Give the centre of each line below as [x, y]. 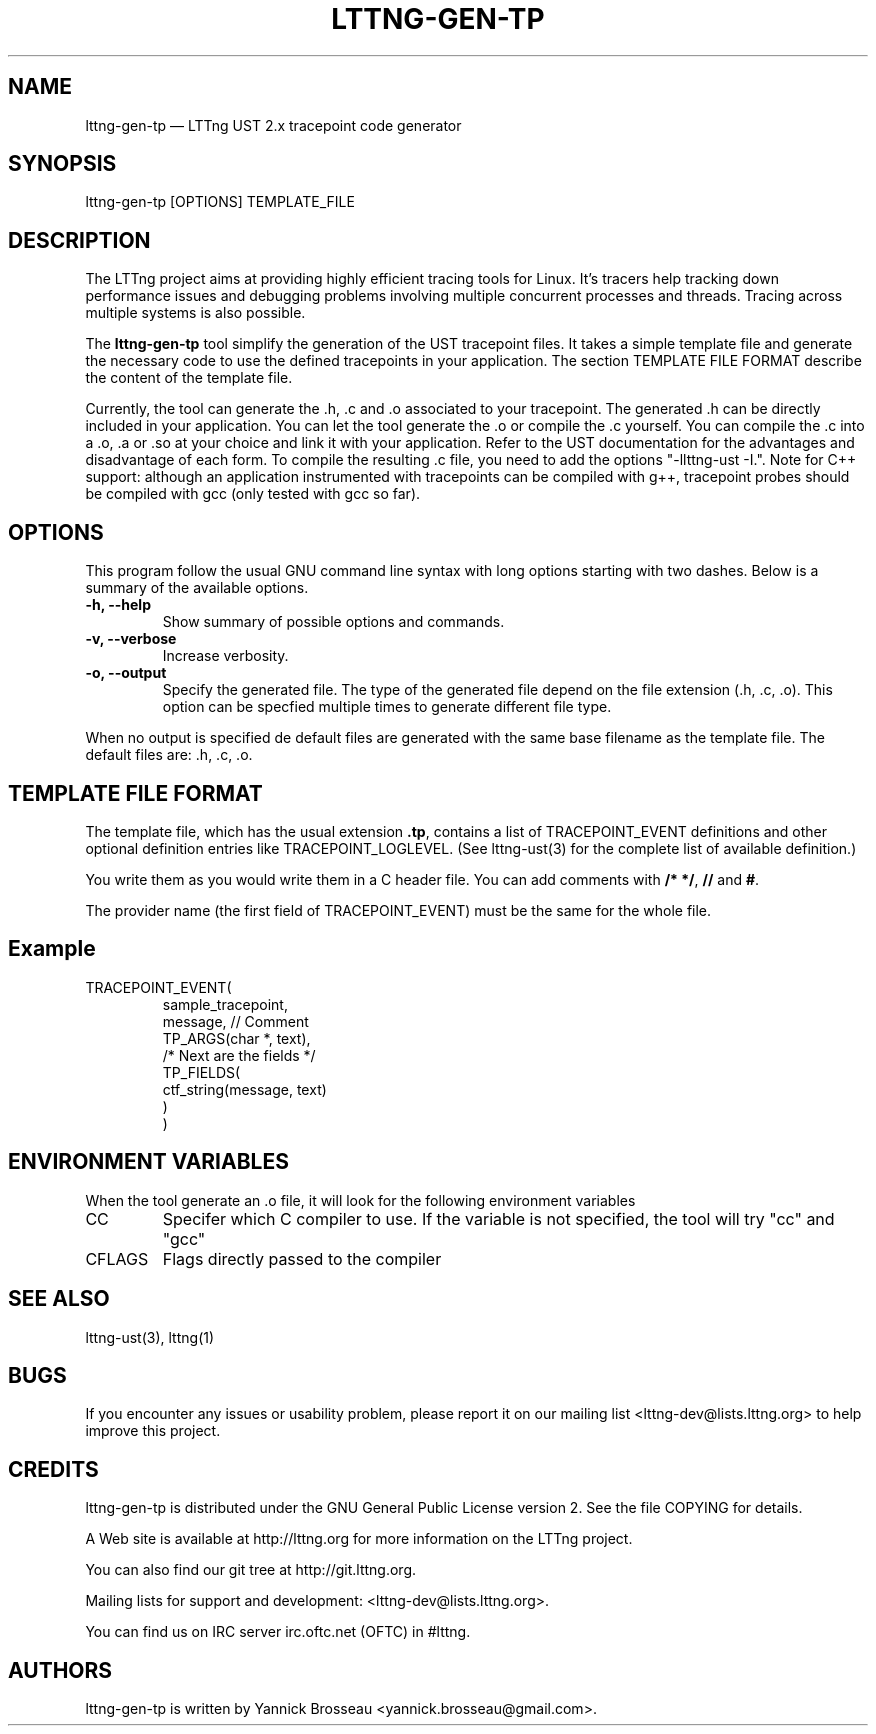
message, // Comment [235, 1021]
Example [52, 949]
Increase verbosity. [225, 656]
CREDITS [53, 1469]
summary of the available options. [197, 588]
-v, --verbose [131, 639]
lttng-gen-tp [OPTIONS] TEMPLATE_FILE [220, 202]
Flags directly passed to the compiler [302, 1258]
